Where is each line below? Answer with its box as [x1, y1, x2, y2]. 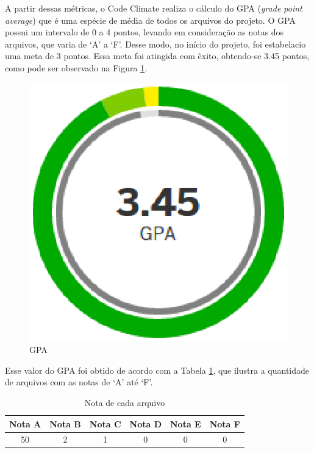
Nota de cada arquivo [84, 396, 165, 408]
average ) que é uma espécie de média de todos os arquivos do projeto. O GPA [5, 13, 296, 26]
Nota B [49, 417, 81, 430]
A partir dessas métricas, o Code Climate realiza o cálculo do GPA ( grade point [5, 2, 302, 14]
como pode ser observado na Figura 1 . [5, 61, 148, 74]
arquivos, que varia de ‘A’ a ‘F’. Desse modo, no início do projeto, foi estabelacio [5, 37, 306, 50]
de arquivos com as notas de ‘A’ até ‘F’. [5, 376, 153, 388]
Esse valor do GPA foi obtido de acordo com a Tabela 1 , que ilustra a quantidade [5, 363, 310, 376]
